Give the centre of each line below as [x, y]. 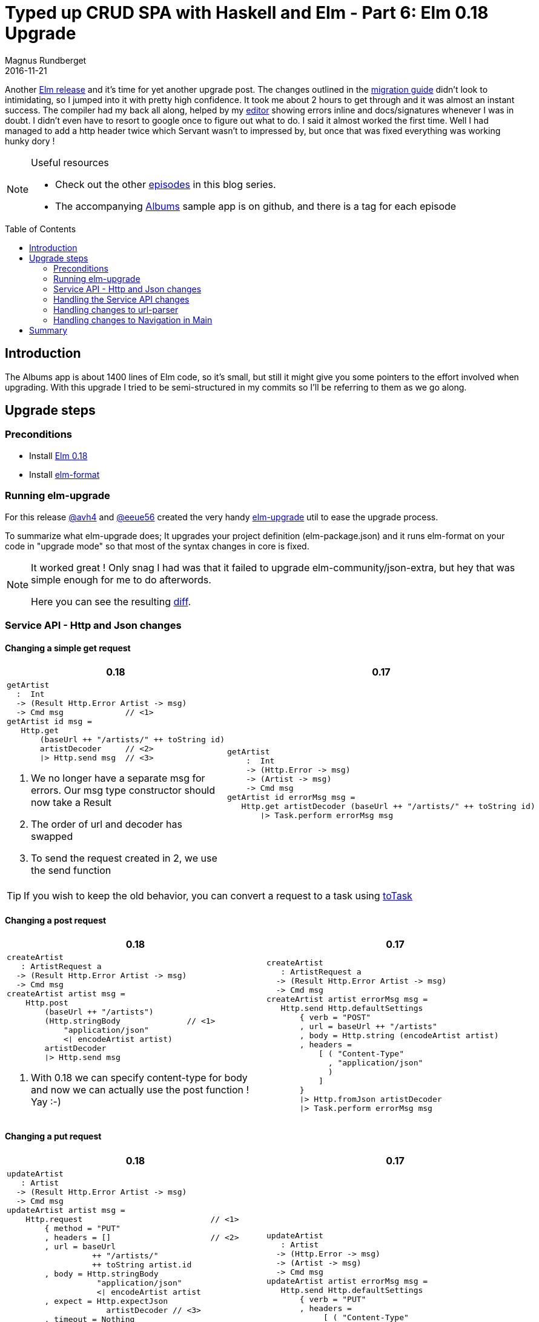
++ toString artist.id [142, 1264]
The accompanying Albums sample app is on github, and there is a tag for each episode [256, 206]
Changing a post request [56, 920]
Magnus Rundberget [46, 60]
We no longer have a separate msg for [118, 778]
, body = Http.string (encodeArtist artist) [399, 1035]
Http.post [47, 1003]
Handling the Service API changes [121, 299]
